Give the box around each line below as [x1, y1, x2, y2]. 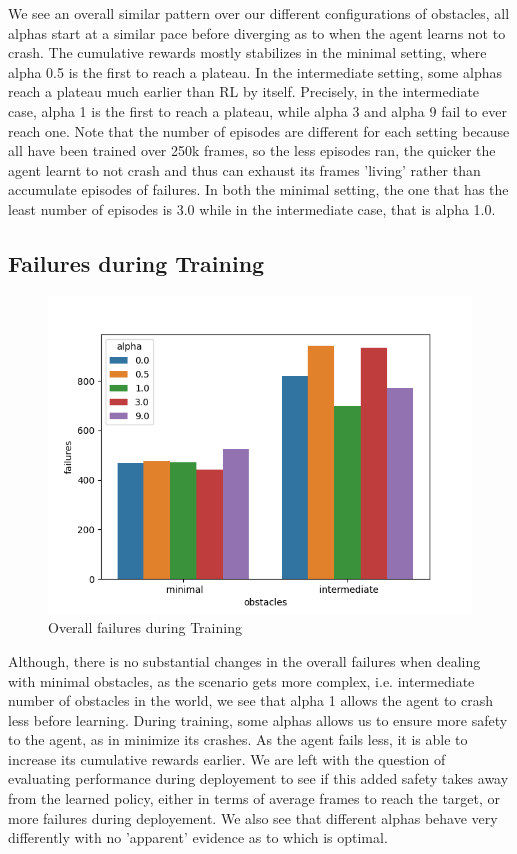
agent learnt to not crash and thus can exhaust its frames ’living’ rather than [8, 159, 481, 180]
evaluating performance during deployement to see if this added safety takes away [8, 768, 509, 789]
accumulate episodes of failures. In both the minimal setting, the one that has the [8, 179, 509, 200]
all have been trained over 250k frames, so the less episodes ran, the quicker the [8, 140, 496, 161]
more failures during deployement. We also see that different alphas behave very [8, 807, 498, 828]
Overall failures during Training [48, 617, 242, 638]
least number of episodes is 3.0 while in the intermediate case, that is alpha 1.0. [8, 198, 496, 219]
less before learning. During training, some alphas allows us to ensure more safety [8, 709, 508, 730]
